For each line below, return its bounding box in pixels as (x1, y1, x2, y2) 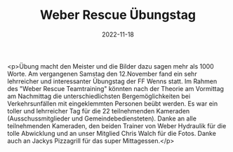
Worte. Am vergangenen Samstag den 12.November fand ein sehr (7, 69, 198, 78)
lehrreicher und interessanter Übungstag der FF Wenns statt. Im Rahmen (7, 77, 218, 85)
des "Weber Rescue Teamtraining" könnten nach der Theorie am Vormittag (7, 84, 225, 92)
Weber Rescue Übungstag (39, 7, 197, 23)
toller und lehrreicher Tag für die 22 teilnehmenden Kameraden (7, 106, 190, 115)
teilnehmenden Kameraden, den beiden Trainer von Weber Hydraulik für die (7, 121, 227, 130)
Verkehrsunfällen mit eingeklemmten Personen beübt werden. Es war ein (7, 99, 218, 108)
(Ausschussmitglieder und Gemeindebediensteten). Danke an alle (7, 114, 197, 123)
